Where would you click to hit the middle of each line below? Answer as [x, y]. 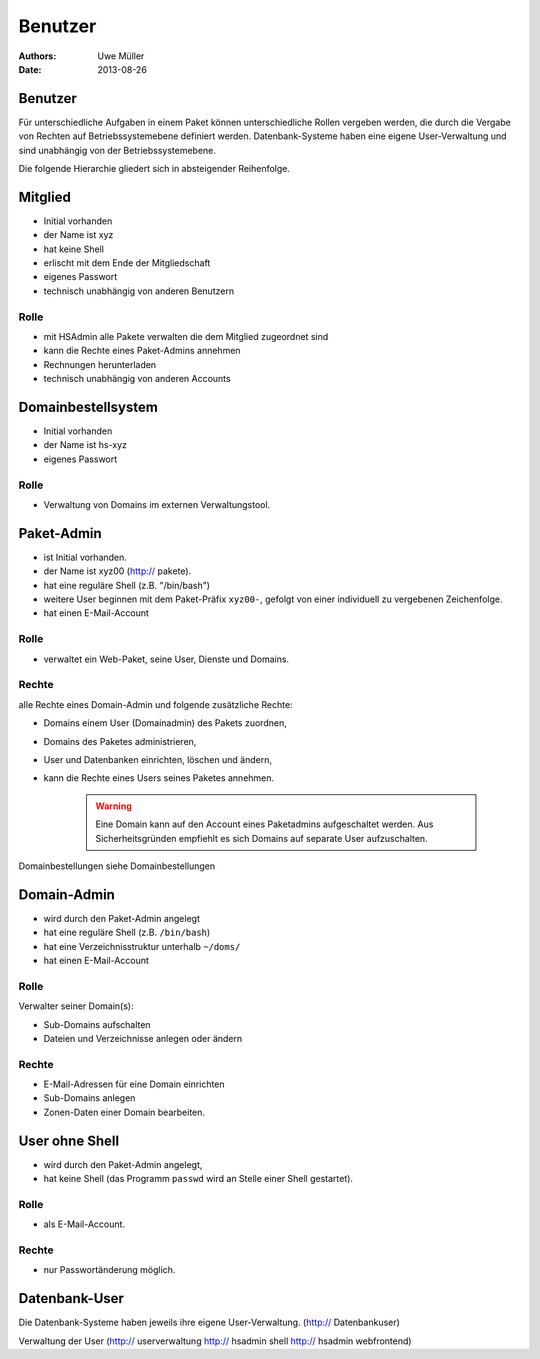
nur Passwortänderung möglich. [109, 1270]
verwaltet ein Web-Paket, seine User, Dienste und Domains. [166, 659]
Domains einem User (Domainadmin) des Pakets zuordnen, [165, 723]
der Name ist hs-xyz [85, 445]
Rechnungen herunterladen [100, 364]
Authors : [37, 56]
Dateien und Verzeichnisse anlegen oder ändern [143, 1038]
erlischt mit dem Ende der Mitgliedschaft [127, 263]
